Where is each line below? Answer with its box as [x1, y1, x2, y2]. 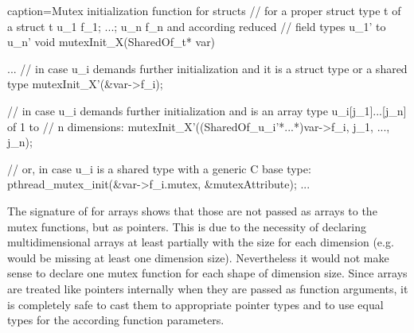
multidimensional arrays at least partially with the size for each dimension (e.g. [7, 234, 394, 250]
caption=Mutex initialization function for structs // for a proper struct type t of [7, 2, 401, 18]
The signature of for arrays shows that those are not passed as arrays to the [7, 202, 377, 219]
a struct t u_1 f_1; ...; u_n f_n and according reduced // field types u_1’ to [7, 17, 386, 34]
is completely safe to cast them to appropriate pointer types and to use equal [7, 296, 384, 312]
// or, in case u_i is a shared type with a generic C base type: [7, 160, 311, 176]
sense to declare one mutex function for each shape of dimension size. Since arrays [7, 265, 408, 281]
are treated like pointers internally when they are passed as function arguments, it [7, 280, 408, 296]
